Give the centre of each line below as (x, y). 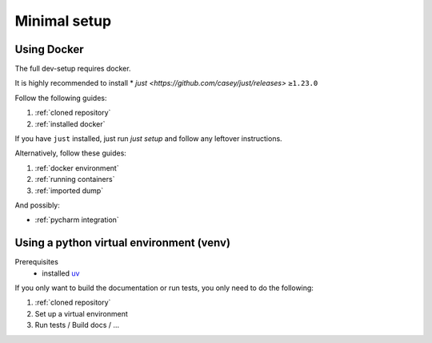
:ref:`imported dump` (69, 190)
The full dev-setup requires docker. (73, 69)
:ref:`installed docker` (70, 123)
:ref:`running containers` (75, 180)
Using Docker (49, 49)
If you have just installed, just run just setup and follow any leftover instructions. (149, 139)
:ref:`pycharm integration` (77, 220)
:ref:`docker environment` (77, 167)
